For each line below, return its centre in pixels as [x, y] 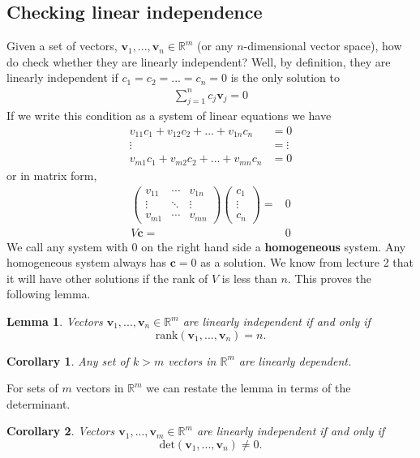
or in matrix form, [52, 175]
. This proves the [330, 278]
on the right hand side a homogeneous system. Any [274, 246]
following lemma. [49, 294]
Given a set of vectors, [62, 46]
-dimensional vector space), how [323, 46]
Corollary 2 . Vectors [61, 431]
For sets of [32, 388]
